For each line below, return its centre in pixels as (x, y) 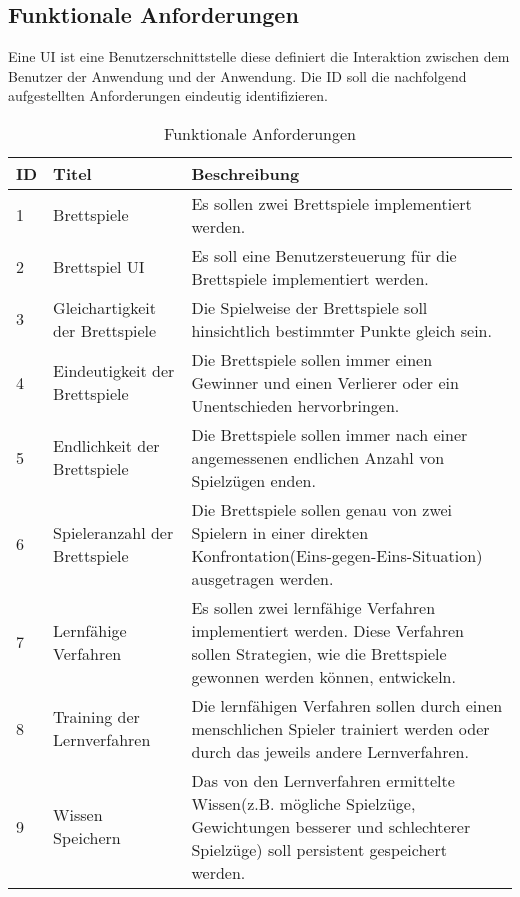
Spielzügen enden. (253, 480)
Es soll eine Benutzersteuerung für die (324, 255)
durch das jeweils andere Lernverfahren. (330, 751)
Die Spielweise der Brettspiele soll (309, 307)
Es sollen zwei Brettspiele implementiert (331, 203)
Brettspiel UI (99, 267)
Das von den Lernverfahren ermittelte (323, 780)
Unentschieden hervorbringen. (295, 405)
